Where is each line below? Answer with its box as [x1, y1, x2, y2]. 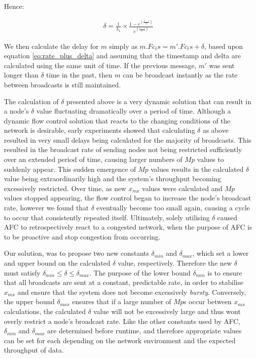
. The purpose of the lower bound [89, 267, 191, 278]
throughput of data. [4, 345, 64, 355]
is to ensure [207, 267, 242, 278]
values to [197, 154, 224, 164]
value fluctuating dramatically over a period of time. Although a [36, 106, 231, 116]
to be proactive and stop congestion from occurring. [4, 231, 161, 241]
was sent [209, 60, 235, 70]
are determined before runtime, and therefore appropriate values [47, 325, 242, 336]
